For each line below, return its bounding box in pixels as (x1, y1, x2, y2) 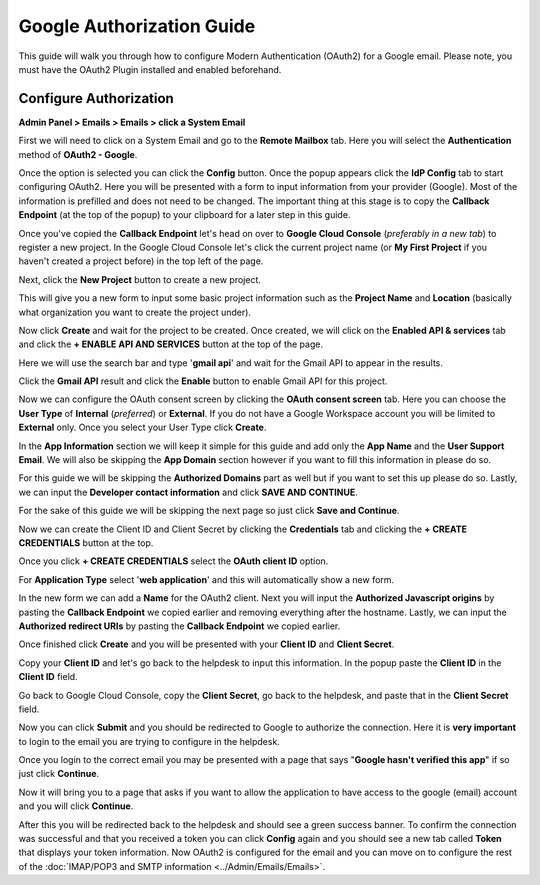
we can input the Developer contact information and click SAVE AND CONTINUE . (18, 486, 359, 498)
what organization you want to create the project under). (18, 306, 252, 318)
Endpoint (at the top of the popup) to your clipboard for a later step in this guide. (18, 209, 351, 221)
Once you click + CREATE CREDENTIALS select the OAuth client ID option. (18, 555, 329, 567)
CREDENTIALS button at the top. (18, 537, 154, 549)
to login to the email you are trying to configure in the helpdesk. (18, 735, 280, 747)
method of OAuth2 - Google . (18, 148, 138, 160)
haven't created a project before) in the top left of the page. (18, 255, 264, 267)
